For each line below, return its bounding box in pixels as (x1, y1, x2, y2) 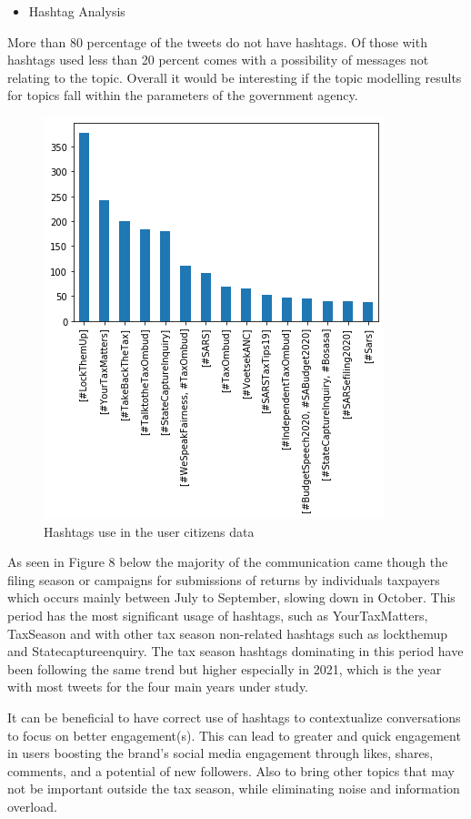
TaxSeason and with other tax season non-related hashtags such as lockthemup (7, 623, 447, 642)
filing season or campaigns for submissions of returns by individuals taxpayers (7, 570, 440, 589)
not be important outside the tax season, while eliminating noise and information (7, 779, 460, 798)
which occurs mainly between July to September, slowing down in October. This (7, 588, 456, 607)
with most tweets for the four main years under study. (7, 677, 309, 696)
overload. (7, 796, 57, 815)
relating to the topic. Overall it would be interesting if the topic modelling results (7, 67, 462, 86)
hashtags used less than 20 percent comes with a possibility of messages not (7, 50, 429, 69)
